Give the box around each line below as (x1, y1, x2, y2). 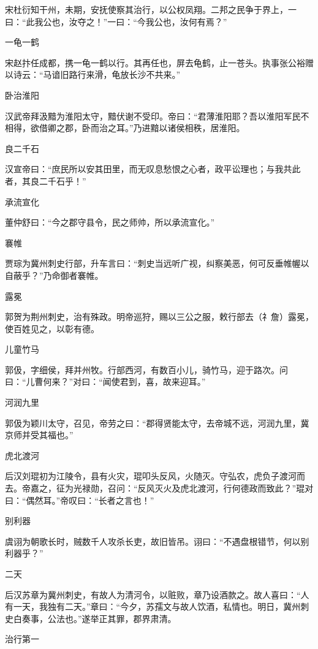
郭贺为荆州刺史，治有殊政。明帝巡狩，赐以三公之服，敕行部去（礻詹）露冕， (5, 310, 314, 323)
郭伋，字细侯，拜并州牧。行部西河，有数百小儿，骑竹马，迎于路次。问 (5, 363, 288, 376)
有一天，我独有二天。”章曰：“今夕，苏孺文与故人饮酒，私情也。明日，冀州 (5, 600, 301, 613)
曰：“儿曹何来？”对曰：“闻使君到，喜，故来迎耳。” (5, 375, 206, 388)
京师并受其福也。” (5, 428, 74, 441)
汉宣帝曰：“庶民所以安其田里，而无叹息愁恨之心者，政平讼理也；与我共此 (5, 162, 301, 175)
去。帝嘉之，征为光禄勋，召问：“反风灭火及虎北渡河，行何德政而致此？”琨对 (5, 482, 314, 495)
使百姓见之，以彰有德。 (5, 322, 99, 335)
